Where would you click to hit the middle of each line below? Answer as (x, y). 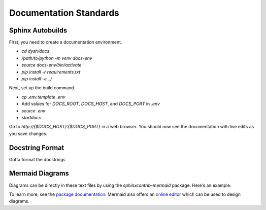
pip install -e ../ (37, 79)
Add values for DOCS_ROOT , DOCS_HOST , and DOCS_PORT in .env (91, 104)
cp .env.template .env (43, 97)
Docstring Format (36, 148)
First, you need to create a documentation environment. (66, 42)
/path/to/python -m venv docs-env (57, 58)
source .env (33, 110)
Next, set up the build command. (42, 88)
